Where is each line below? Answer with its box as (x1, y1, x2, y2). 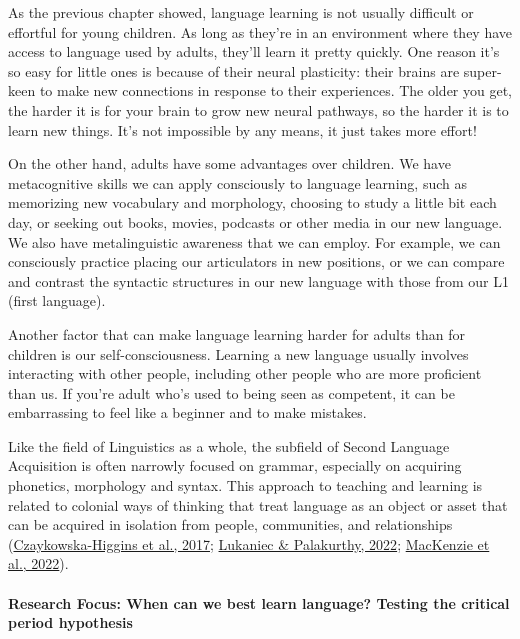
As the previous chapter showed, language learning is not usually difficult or (8, 2, 474, 22)
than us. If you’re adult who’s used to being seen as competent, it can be (8, 382, 455, 403)
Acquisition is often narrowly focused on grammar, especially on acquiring (8, 455, 462, 476)
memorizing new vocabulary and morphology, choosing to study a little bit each (8, 192, 497, 213)
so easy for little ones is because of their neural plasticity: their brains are (8, 60, 460, 81)
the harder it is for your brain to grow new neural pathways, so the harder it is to (8, 99, 509, 120)
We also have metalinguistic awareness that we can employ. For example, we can (8, 231, 501, 252)
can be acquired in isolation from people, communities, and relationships (8, 514, 453, 535)
